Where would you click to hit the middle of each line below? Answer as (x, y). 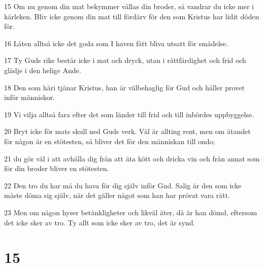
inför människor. (30, 97)
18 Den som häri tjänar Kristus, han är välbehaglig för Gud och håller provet (124, 87)
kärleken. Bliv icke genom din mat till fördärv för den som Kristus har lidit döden (132, 16)
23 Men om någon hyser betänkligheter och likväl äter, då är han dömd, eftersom (131, 212)
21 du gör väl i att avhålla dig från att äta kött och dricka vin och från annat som (132, 158)
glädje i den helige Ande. (43, 70)
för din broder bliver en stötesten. (57, 168)
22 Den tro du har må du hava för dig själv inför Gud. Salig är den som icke (123, 185)
